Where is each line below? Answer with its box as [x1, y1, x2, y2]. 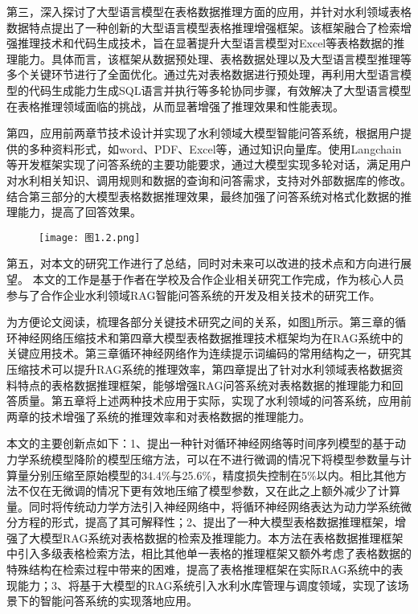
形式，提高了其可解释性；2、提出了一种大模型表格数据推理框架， [51, 514, 395, 530]
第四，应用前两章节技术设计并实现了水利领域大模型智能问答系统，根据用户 [6, 125, 400, 141]
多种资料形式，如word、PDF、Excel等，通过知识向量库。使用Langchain [28, 140, 402, 157]
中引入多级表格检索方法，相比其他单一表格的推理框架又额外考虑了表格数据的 [6, 545, 412, 562]
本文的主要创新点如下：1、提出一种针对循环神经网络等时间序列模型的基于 [6, 435, 395, 452]
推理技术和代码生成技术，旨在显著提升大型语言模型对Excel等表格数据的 [17, 35, 394, 51]
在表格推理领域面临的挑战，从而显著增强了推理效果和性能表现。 [6, 97, 344, 114]
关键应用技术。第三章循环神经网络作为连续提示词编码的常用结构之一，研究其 [6, 345, 412, 362]
